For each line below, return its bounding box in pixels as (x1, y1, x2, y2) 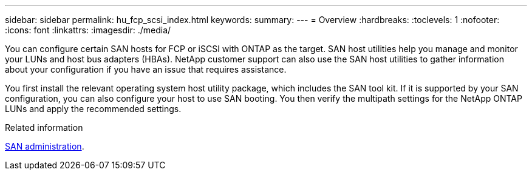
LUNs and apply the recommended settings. (5, 104, 182, 114)
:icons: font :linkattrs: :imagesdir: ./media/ (5, 25, 171, 35)
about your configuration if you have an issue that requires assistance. (5, 64, 287, 74)
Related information (5, 122, 83, 133)
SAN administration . (5, 141, 84, 151)
